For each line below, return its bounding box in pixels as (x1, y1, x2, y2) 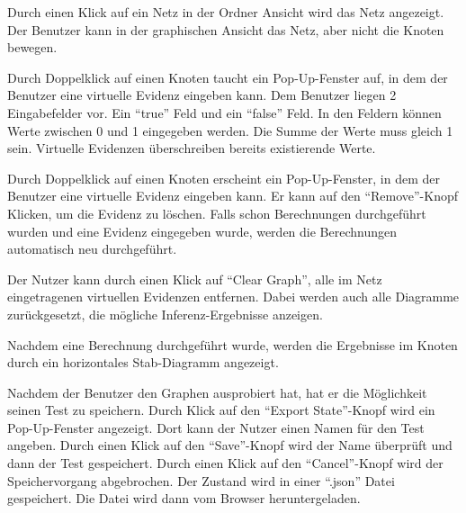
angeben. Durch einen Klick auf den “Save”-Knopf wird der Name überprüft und (7, 436, 453, 454)
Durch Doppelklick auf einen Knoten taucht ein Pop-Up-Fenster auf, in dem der (7, 67, 448, 86)
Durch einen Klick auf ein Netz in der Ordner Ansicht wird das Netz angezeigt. (7, 3, 444, 21)
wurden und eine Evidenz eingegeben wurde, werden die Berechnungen (7, 221, 398, 240)
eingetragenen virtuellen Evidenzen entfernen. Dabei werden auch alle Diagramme (7, 287, 460, 306)
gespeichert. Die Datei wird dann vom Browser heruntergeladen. (7, 489, 361, 508)
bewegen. (7, 38, 58, 57)
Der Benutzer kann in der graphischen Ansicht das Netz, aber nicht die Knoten (7, 20, 444, 39)
